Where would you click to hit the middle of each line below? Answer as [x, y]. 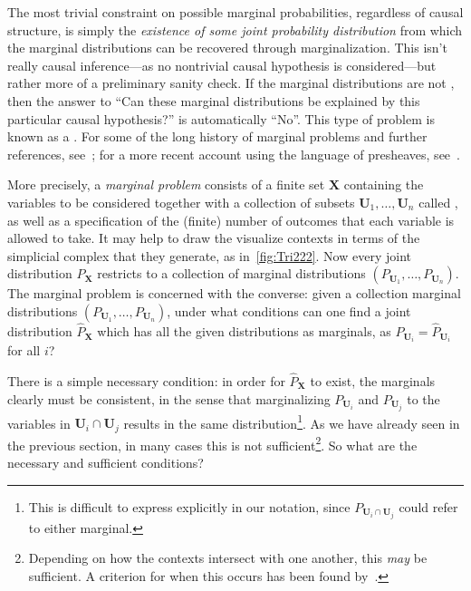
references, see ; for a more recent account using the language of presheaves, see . [234, 154]
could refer [428, 506]
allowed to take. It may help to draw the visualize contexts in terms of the [214, 238]
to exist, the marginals [373, 381]
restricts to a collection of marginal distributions [231, 273]
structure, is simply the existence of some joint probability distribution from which [235, 29]
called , [438, 202]
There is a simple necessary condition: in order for [146, 381]
